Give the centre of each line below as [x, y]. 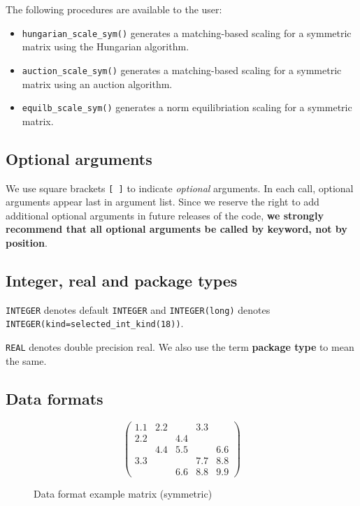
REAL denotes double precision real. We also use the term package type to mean [180, 347]
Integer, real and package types [122, 280]
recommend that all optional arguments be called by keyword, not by [177, 229]
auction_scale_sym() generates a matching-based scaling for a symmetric [182, 70]
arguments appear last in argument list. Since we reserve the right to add [163, 202]
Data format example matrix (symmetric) [123, 493]
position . [27, 242]
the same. [26, 360]
